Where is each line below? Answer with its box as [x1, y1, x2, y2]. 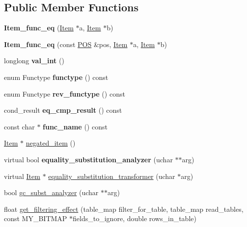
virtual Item [4, 171, 40, 181]
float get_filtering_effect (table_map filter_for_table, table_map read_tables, [4, 203, 244, 214]
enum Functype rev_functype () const [4, 88, 125, 99]
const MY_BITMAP [4, 213, 67, 224]
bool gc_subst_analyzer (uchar [4, 187, 99, 198]
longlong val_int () [4, 55, 64, 66]
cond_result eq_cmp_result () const [4, 105, 122, 115]
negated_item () [26, 138, 76, 148]
